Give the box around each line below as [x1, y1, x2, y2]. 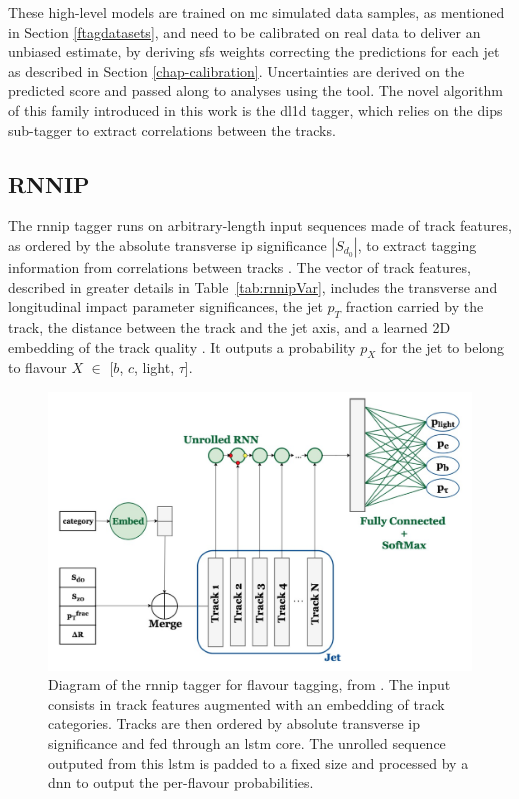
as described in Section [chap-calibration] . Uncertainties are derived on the [8, 60, 465, 81]
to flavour [8, 357, 67, 378]
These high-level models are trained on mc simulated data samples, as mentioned [8, 2, 505, 22]
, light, [134, 357, 175, 378]
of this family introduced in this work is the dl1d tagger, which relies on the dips [8, 99, 503, 120]
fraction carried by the [345, 296, 484, 317]
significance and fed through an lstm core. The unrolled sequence [48, 732, 446, 753]
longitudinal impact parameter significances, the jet [8, 296, 323, 317]
